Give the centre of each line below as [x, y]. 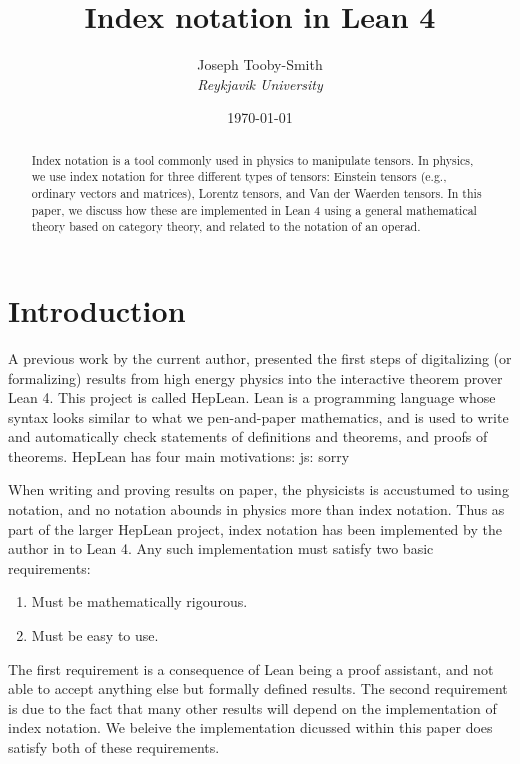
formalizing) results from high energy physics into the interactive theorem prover [255, 377]
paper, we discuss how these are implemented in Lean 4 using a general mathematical [254, 209]
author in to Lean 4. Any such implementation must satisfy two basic [221, 548]
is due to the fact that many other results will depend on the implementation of [252, 707]
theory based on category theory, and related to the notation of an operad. [226, 226]
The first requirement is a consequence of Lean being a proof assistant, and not [251, 668]
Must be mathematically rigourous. [139, 601]
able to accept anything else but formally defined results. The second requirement [258, 688]
